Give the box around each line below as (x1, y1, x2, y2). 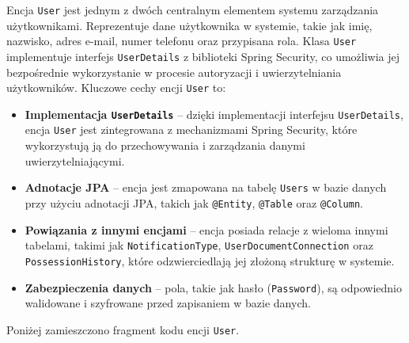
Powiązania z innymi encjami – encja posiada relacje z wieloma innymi (25, 221, 388, 238)
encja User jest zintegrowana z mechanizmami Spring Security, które (25, 121, 358, 138)
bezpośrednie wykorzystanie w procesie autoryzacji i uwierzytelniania (6, 63, 342, 80)
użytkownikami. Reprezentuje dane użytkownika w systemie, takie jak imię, (6, 17, 373, 33)
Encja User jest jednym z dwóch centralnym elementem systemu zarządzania (6, 2, 379, 17)
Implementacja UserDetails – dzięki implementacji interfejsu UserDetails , (25, 105, 403, 122)
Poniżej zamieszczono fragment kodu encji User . (6, 321, 240, 337)
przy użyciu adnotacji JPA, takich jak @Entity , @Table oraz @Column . (25, 194, 364, 211)
